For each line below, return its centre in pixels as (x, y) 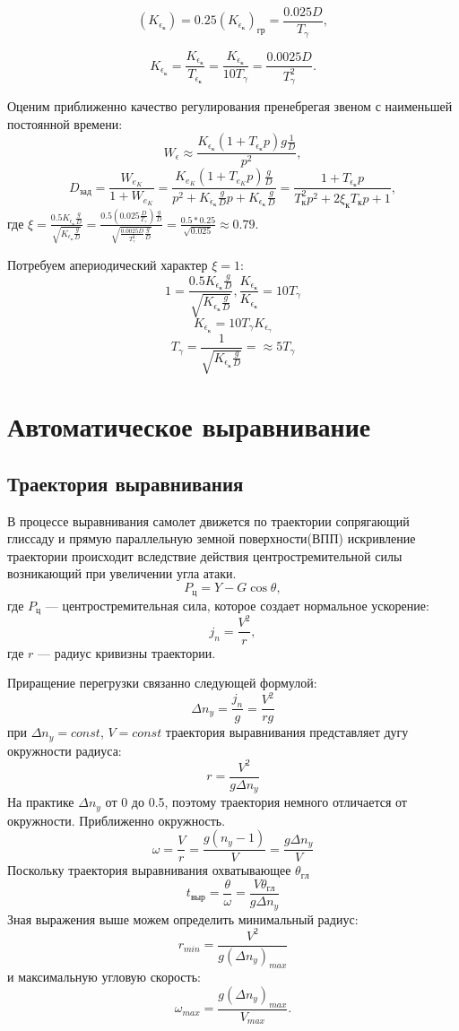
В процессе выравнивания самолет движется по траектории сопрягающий (208, 520)
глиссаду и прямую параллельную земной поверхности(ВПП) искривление (212, 538)
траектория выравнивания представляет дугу (287, 732)
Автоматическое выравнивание (189, 426)
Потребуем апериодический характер (108, 264)
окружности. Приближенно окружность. (117, 820)
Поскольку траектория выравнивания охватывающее (149, 870)
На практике (41, 802)
